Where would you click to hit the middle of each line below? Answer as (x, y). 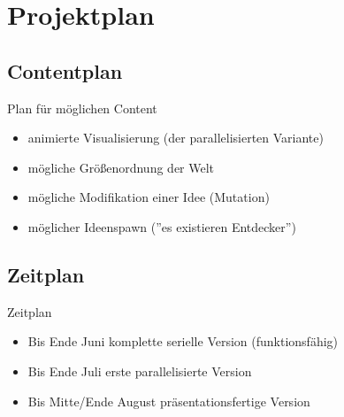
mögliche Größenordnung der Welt (121, 167)
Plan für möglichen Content (82, 108)
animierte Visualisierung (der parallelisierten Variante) (176, 138)
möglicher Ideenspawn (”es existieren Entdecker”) (162, 226)
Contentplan (65, 70)
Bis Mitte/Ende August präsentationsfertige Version (169, 401)
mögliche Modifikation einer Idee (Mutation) (149, 197)
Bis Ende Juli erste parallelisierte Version (140, 371)
